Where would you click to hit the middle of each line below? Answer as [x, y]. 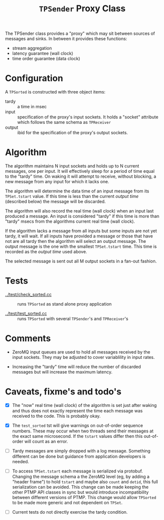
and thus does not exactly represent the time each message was [77, 411]
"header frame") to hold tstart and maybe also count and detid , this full [85, 482]
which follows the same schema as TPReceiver [64, 122]
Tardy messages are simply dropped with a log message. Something [81, 451]
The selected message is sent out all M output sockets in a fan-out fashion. [81, 261]
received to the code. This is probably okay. [56, 416]
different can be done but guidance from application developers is [79, 456]
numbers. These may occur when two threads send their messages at [83, 431]
